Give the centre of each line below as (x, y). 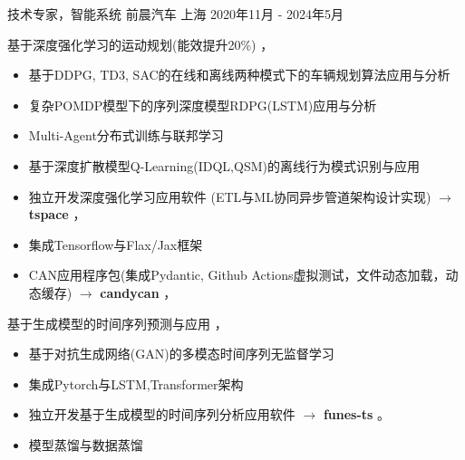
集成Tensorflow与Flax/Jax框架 (116, 244)
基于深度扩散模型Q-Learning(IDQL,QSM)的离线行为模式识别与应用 (224, 165)
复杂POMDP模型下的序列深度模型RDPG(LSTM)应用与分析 (203, 105)
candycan (130, 292)
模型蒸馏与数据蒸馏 (86, 444)
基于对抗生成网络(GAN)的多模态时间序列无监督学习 (181, 354)
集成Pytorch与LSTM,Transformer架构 (136, 383)
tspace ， (57, 214)
